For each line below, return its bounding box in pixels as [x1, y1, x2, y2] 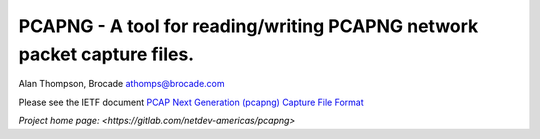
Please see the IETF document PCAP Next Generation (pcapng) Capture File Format [18, 96, 364, 108]
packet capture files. [18, 43, 195, 65]
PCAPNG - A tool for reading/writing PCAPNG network [18, 15, 479, 37]
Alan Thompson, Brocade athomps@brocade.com [18, 78, 225, 90]
